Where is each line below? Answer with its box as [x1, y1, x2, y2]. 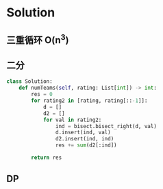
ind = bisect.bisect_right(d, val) [55, 123, 157, 129]
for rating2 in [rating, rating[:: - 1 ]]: [31, 97, 148, 104]
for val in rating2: [42, 116, 102, 123]
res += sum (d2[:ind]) [55, 142, 117, 149]
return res [31, 154, 62, 162]
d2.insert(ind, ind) [55, 136, 114, 142]
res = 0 [31, 91, 53, 98]
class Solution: [6, 78, 53, 85]
